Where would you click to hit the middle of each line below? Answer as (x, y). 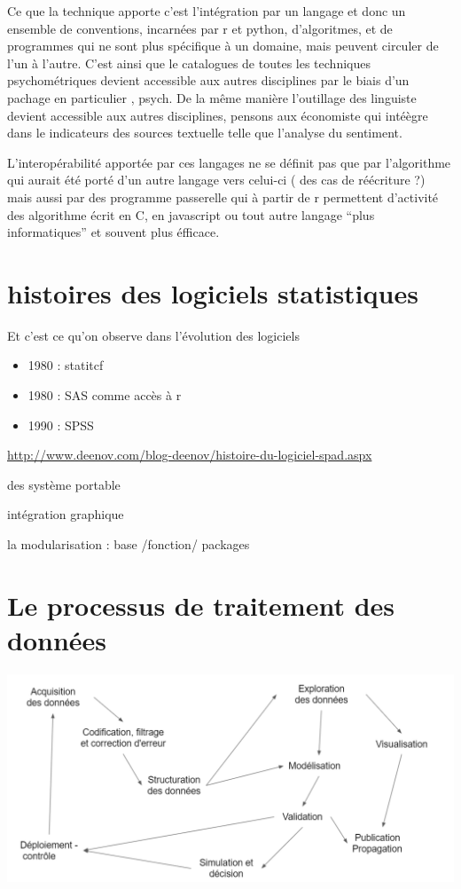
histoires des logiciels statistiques (213, 292)
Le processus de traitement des (201, 605)
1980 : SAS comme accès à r (105, 395)
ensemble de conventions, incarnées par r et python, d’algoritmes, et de (200, 28)
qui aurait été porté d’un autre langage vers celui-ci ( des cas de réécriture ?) (216, 180)
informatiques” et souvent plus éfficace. (113, 232)
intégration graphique (66, 514)
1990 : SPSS (61, 425)
